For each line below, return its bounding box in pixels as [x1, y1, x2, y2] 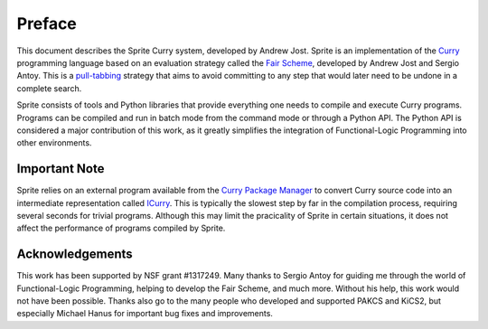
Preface [16, 14, 77, 33]
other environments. [16, 137, 92, 148]
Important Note [16, 161, 105, 176]
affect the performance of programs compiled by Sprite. [16, 222, 226, 234]
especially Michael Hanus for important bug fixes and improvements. [16, 308, 273, 319]
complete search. [16, 82, 82, 94]
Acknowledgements [16, 247, 133, 262]
